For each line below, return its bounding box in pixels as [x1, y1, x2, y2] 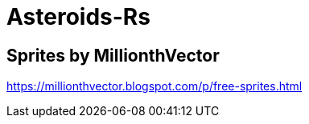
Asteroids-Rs [6, 3, 150, 30]
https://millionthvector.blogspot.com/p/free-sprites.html [6, 79, 303, 94]
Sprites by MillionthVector [6, 45, 220, 66]
